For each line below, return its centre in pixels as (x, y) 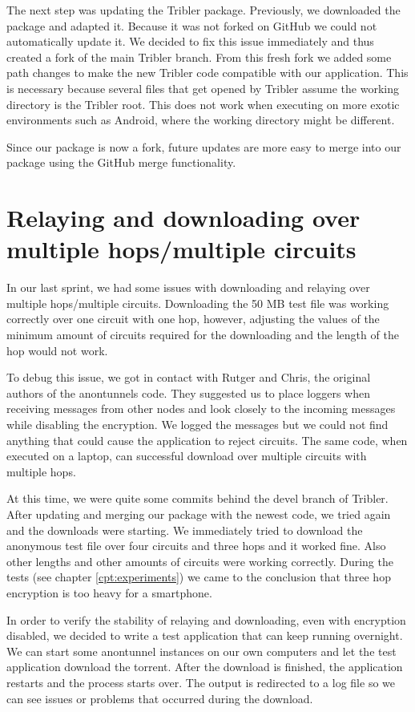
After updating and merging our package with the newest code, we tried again (199, 514)
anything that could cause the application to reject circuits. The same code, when (207, 440)
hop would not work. (57, 350)
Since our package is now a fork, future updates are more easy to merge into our (204, 146)
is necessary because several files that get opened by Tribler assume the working (203, 88)
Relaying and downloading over (183, 218)
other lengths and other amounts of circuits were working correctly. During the (200, 561)
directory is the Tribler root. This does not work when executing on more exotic (203, 104)
